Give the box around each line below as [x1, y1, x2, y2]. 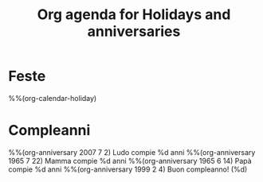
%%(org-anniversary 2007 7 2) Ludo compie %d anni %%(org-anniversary [8, 147, 256, 157]
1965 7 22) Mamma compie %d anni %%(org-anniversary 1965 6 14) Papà [8, 156, 253, 165]
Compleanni [8, 122, 91, 140]
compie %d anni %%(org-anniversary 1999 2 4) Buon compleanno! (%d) [8, 165, 248, 174]
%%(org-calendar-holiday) [8, 93, 97, 103]
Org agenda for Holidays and [37, 6, 231, 24]
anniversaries [87, 22, 181, 41]
